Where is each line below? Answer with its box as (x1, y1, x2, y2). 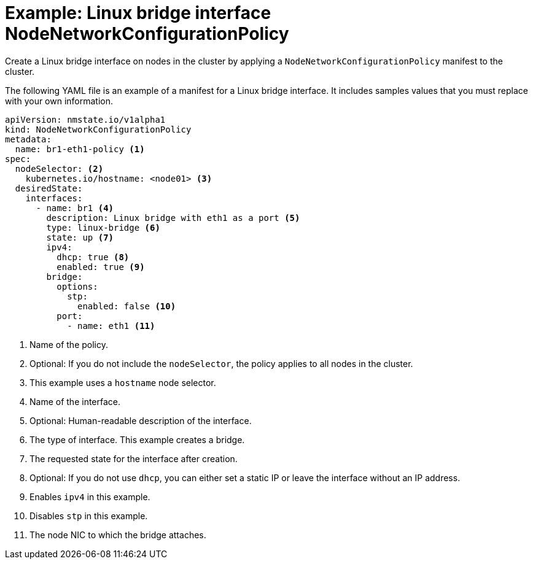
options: (56, 281, 98, 292)
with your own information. (5, 95, 114, 106)
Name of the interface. (29, 396, 121, 407)
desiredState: (15, 183, 83, 193)
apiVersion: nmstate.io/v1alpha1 (5, 114, 166, 125)
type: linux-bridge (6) (46, 222, 160, 233)
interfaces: (25, 193, 83, 203)
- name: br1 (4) (36, 203, 114, 213)
